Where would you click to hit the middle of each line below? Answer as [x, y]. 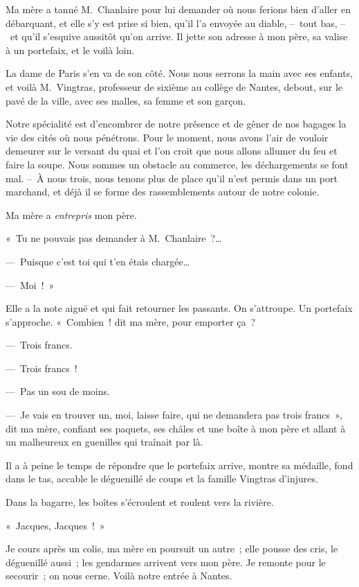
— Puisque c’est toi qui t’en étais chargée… [98, 261]
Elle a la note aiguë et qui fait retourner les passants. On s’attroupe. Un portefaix [179, 308]
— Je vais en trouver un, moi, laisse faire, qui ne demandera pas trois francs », [174, 415]
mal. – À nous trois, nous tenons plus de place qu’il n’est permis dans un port [172, 178]
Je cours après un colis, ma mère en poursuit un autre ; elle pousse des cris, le [172, 549]
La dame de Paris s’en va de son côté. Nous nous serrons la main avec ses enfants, [179, 73]
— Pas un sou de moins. [58, 391]
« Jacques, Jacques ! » [55, 525]
